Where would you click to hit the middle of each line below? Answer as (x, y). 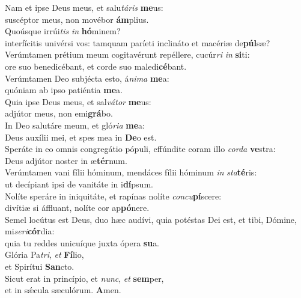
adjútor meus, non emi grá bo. (59, 113)
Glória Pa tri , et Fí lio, (44, 254)
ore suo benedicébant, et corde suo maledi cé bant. (96, 66)
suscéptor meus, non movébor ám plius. (77, 19)
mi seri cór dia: (30, 231)
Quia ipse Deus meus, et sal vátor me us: (78, 101)
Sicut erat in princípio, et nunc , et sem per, (84, 278)
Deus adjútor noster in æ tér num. (66, 160)
